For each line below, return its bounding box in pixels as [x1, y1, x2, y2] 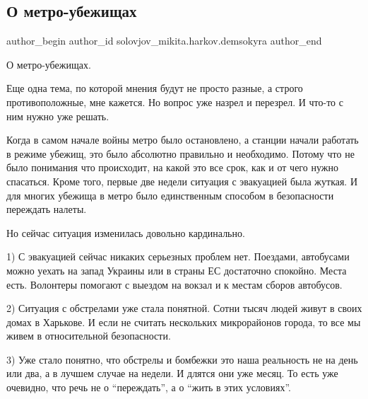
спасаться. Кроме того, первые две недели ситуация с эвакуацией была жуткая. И [6, 173, 358, 188]
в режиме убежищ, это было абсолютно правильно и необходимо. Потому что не [6, 146, 355, 161]
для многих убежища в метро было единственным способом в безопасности [6, 187, 334, 202]
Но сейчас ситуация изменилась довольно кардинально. [6, 225, 245, 240]
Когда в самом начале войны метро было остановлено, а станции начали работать [6, 132, 359, 147]
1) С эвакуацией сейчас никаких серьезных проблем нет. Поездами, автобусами [6, 249, 350, 264]
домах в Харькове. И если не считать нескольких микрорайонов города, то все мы [6, 314, 361, 329]
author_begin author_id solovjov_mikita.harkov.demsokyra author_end [6, 33, 322, 48]
